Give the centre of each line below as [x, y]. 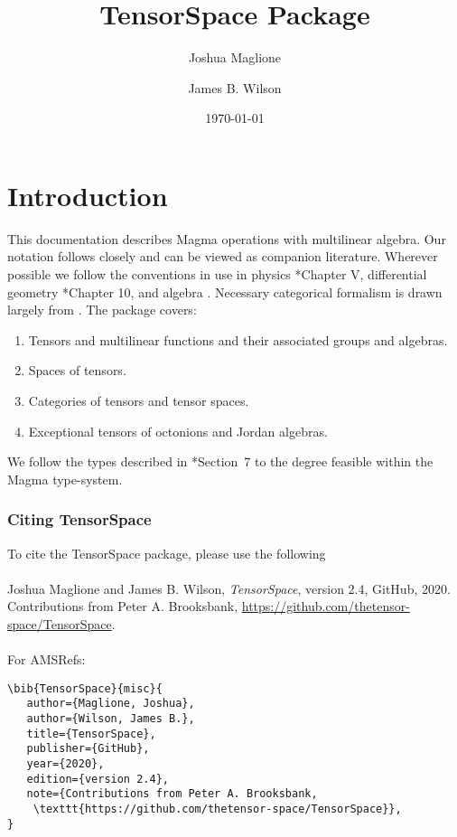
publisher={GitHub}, [88, 749]
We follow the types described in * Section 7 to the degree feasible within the [220, 461]
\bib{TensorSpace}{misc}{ [85, 688]
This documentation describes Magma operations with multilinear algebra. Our [227, 238]
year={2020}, [65, 764]
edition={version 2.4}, [98, 779]
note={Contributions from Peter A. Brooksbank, [172, 794]
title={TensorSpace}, [91, 734]
